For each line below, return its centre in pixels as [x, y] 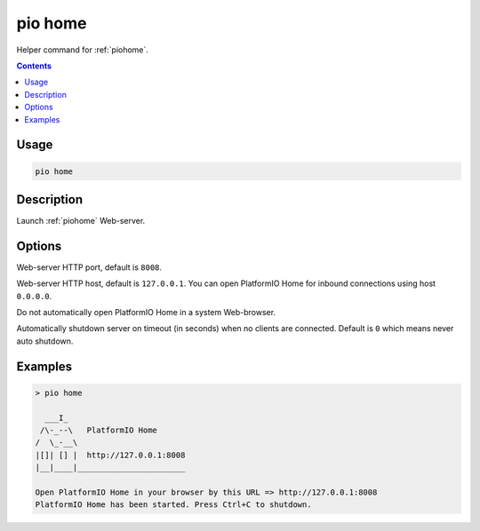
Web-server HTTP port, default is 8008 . [89, 267]
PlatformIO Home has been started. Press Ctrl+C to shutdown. [173, 505]
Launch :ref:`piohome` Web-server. [81, 221]
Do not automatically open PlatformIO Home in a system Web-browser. [146, 313]
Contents [34, 66]
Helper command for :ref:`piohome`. [82, 50]
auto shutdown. [45, 341]
